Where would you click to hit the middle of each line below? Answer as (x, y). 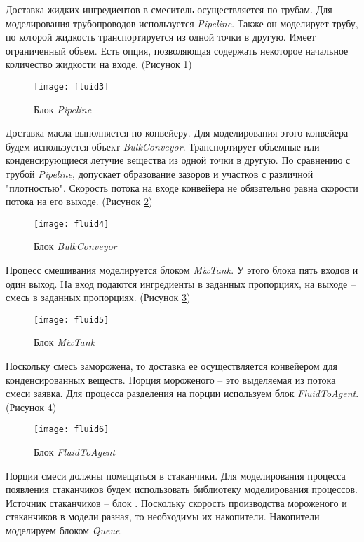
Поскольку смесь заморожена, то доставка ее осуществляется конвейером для (171, 366)
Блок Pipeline (63, 109)
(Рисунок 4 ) (31, 406)
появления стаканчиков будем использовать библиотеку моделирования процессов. (182, 489)
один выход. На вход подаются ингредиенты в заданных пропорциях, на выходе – (181, 283)
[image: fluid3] (72, 86)
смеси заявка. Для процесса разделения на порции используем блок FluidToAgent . (182, 393)
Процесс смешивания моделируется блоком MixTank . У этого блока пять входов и (182, 270)
